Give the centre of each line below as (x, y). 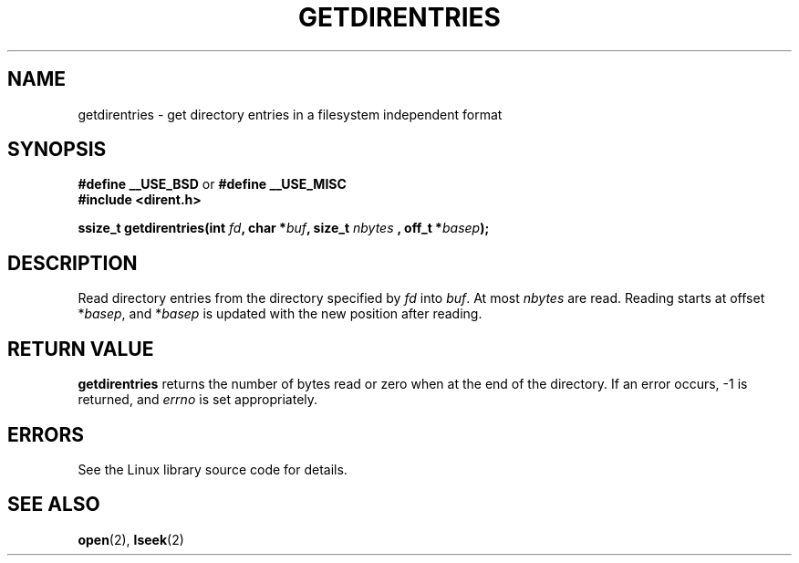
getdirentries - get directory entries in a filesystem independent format (290, 114)
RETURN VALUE (81, 349)
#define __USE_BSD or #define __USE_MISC (212, 184)
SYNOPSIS (57, 150)
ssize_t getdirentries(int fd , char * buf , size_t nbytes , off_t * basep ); (284, 228)
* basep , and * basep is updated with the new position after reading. (280, 314)
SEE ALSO (54, 505)
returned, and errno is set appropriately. (198, 400)
